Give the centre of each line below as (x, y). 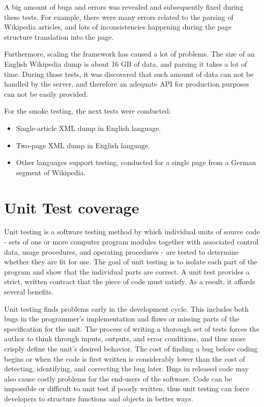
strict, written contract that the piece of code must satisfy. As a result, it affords (130, 281)
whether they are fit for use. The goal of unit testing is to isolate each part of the (131, 262)
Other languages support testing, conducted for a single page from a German (136, 162)
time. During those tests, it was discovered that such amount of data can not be (129, 74)
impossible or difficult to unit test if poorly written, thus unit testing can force (127, 388)
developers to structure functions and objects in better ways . (99, 398)
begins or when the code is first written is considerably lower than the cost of (125, 358)
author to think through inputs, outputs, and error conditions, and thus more (125, 338)
